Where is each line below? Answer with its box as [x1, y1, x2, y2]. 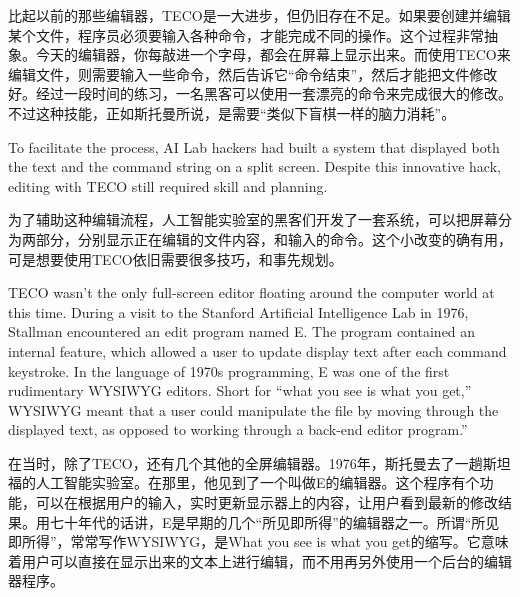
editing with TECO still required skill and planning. [8, 175, 328, 196]
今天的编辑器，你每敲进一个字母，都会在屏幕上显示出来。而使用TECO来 [35, 44, 511, 65]
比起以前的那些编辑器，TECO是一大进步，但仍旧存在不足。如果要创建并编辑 [8, 5, 511, 25]
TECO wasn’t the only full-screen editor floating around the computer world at [8, 282, 495, 303]
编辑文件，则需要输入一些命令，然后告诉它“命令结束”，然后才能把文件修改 [8, 63, 498, 84]
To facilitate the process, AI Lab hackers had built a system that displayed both [8, 136, 500, 157]
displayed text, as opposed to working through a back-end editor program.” [8, 419, 468, 440]
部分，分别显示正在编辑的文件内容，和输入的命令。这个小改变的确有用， [35, 228, 512, 249]
